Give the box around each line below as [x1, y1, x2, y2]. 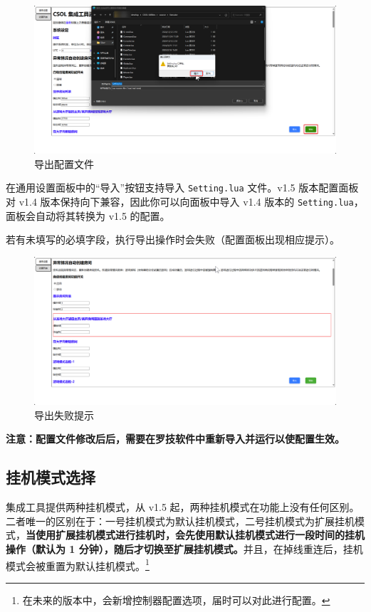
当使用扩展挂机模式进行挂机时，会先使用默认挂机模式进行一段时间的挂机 [26, 527, 365, 542]
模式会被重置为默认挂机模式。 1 [6, 556, 150, 573]
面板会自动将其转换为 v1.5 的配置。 [6, 208, 170, 223]
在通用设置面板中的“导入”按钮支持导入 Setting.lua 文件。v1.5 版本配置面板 [6, 180, 359, 195]
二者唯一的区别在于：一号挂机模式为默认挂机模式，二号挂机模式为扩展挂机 [6, 513, 355, 528]
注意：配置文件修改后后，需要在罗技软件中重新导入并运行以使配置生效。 [6, 431, 345, 446]
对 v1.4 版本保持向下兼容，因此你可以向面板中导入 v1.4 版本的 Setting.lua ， [6, 194, 364, 209]
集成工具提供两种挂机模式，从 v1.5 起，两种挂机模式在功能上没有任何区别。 [6, 500, 360, 515]
